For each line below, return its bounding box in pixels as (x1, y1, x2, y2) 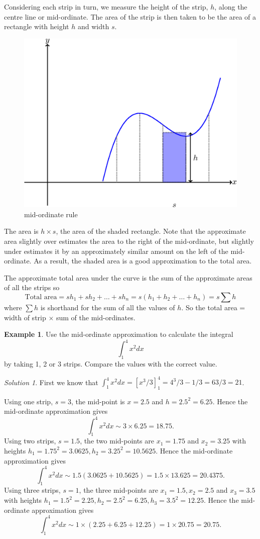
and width (77, 21, 109, 32)
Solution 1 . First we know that (4, 377, 98, 387)
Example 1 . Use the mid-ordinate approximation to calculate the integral (4, 329, 233, 339)
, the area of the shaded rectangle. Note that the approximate (56, 226, 246, 236)
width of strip (4, 312, 46, 322)
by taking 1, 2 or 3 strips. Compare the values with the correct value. (4, 358, 217, 369)
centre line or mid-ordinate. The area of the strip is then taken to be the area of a (4, 11, 256, 22)
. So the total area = (181, 302, 245, 312)
